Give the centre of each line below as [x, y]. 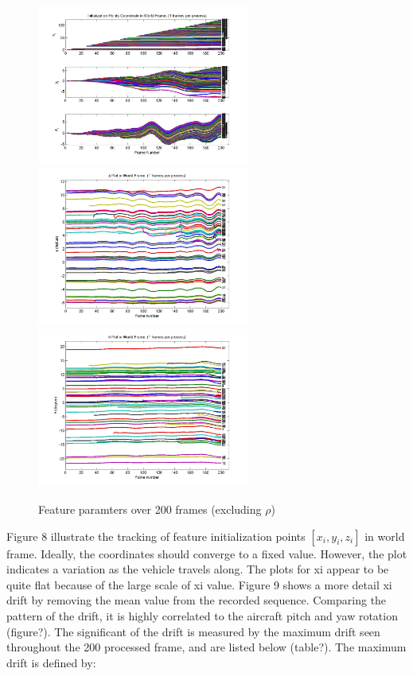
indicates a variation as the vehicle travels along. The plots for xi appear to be [198, 569]
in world [385, 536]
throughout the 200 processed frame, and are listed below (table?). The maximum [206, 647]
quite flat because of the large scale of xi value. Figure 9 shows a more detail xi [199, 584]
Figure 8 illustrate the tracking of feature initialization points [156, 536]
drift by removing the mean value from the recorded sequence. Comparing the [197, 600]
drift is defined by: [51, 662]
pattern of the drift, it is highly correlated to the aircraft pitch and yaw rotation [202, 616]
